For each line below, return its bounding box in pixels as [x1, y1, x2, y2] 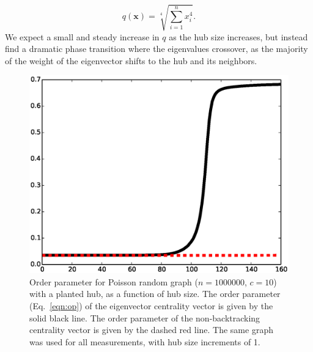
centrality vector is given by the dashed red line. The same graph [29, 323, 273, 336]
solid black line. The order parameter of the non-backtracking [29, 311, 260, 324]
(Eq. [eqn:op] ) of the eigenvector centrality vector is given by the [29, 299, 273, 312]
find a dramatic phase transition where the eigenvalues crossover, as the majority [5, 42, 308, 55]
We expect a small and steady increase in [5, 30, 160, 43]
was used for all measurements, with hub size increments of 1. [29, 335, 260, 348]
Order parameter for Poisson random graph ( [29, 275, 198, 288]
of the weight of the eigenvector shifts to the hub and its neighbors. [5, 54, 257, 67]
